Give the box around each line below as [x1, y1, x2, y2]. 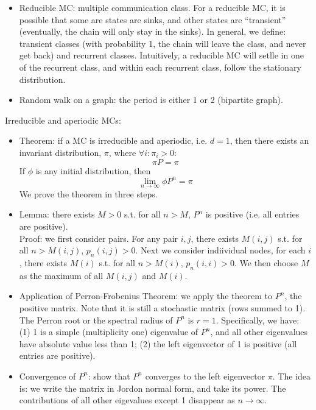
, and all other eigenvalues [210, 325, 308, 338]
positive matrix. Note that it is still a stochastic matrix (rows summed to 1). [19, 302, 306, 314]
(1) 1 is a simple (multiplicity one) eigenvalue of [19, 325, 198, 338]
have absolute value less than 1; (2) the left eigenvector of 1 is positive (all [19, 337, 297, 350]
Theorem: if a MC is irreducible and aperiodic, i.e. [19, 134, 208, 147]
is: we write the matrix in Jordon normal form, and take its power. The [19, 381, 286, 394]
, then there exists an [230, 134, 309, 147]
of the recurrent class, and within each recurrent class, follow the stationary [19, 60, 301, 73]
